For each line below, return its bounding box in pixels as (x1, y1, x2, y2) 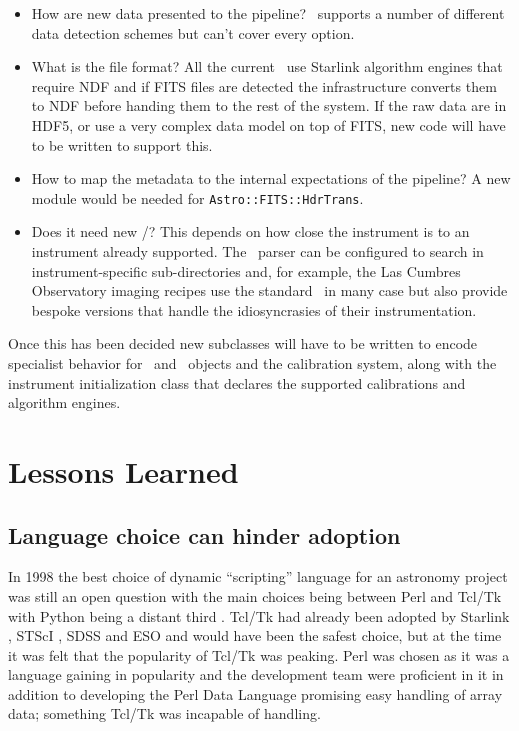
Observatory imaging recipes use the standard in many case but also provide (31, 280, 508, 301)
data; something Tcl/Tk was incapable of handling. (8, 703, 321, 724)
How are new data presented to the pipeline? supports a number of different (31, 3, 505, 23)
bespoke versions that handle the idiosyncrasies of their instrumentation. (31, 299, 477, 320)
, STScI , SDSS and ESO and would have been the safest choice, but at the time (8, 625, 502, 646)
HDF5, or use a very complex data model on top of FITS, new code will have (31, 114, 506, 135)
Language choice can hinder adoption (8, 519, 401, 550)
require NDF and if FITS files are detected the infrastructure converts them (31, 75, 497, 96)
